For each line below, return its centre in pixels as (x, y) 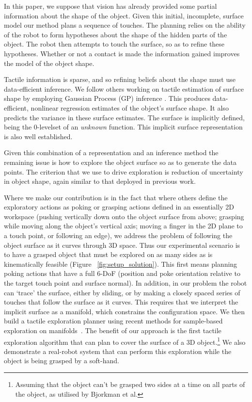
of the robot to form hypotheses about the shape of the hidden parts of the (116, 34)
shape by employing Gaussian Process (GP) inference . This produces (107, 98)
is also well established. (38, 136)
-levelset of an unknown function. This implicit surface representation (140, 127)
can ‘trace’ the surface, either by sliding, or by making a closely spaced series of (122, 292)
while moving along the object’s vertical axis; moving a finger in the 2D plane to (123, 226)
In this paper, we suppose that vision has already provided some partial (110, 6)
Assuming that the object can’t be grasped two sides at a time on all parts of (130, 384)
